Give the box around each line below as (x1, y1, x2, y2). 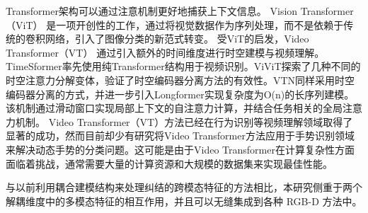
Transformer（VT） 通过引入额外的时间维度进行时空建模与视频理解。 (6, 45, 325, 59)
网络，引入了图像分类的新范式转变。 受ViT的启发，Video (45, 31, 309, 46)
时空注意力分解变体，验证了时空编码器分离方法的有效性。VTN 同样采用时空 (6, 72, 355, 87)
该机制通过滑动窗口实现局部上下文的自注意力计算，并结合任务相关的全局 (6, 100, 343, 115)
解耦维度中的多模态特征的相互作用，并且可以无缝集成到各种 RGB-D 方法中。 (6, 193, 362, 208)
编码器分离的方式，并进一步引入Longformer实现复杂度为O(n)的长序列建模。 (6, 86, 355, 101)
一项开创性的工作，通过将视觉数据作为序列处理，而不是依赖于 (56, 17, 344, 32)
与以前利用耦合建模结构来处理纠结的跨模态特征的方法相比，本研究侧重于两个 (6, 180, 362, 195)
